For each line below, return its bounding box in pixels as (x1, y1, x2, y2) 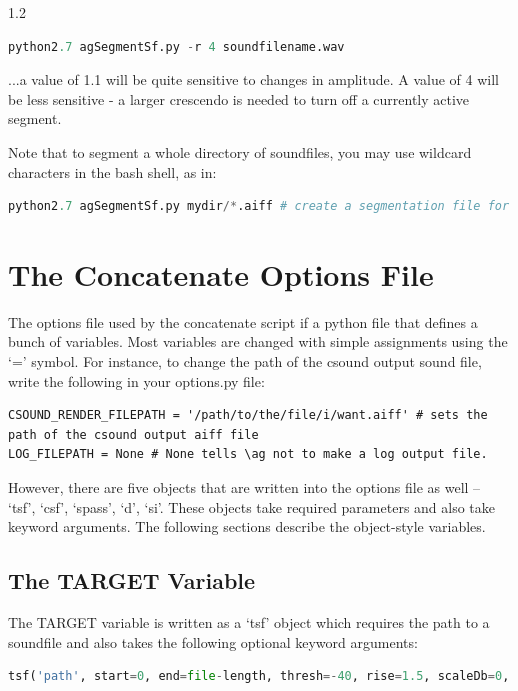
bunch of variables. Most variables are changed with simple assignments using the (8, 331, 508, 352)
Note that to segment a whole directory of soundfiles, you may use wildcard (8, 141, 472, 162)
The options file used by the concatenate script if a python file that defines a (8, 311, 478, 332)
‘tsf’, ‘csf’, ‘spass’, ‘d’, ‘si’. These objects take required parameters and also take (8, 496, 496, 517)
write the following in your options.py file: (8, 370, 265, 391)
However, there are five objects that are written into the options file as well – (8, 477, 481, 498)
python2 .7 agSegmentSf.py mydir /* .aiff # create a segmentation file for (8, 199, 510, 214)
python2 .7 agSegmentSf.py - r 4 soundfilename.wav (8, 39, 345, 54)
